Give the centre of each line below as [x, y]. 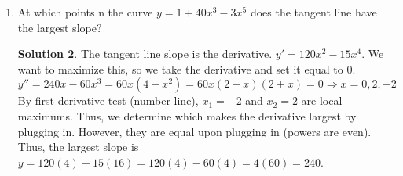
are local [322, 101]
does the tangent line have [313, 12]
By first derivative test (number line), [108, 101]
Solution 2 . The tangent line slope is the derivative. [145, 54]
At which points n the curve [85, 12]
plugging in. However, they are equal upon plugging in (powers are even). [194, 131]
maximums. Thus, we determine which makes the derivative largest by [187, 115]
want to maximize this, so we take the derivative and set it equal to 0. [187, 68]
